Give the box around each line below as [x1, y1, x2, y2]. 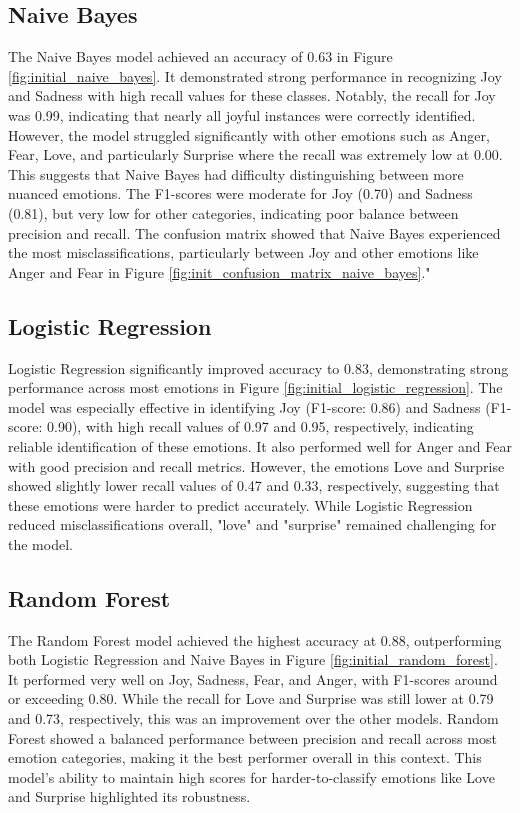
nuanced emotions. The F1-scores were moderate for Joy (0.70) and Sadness [8, 183, 473, 204]
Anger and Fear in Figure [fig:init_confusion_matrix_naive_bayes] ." [8, 261, 431, 282]
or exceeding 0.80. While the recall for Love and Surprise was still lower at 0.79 [8, 688, 494, 709]
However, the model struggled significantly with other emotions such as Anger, [8, 124, 490, 145]
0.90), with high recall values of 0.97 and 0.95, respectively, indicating [46, 416, 474, 437]
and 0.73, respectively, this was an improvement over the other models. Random [8, 708, 499, 729]
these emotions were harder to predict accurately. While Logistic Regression [8, 494, 473, 515]
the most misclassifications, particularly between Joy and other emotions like [8, 242, 479, 263]
